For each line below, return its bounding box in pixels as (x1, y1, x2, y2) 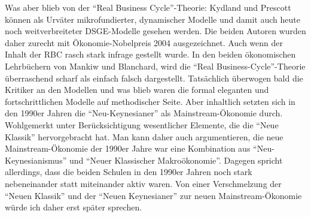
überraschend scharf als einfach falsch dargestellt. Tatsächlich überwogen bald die (5, 71, 303, 84)
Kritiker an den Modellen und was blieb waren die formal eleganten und (5, 83, 269, 96)
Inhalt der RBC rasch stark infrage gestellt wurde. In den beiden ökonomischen (5, 48, 296, 61)
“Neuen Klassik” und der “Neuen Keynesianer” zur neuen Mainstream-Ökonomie (5, 189, 302, 201)
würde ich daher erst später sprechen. (5, 201, 142, 213)
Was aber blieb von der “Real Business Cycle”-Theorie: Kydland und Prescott (5, 1, 291, 13)
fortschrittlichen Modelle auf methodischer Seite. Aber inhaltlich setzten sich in (5, 95, 295, 107)
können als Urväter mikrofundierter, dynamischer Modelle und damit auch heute (5, 13, 300, 25)
